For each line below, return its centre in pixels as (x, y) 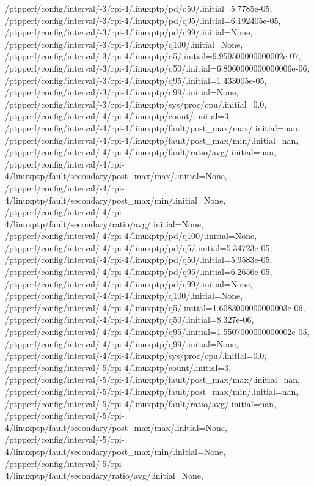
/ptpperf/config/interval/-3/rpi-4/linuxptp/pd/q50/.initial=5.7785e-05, (139, 8)
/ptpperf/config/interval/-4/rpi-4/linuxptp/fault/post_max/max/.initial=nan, (152, 127)
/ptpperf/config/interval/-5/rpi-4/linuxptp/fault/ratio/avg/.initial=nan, (141, 403)
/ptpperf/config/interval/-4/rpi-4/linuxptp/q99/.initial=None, (122, 343)
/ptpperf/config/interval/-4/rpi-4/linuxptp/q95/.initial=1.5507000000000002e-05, (157, 332)
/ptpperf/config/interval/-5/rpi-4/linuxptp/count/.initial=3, (118, 367)
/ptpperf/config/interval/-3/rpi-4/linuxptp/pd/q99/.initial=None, (129, 32)
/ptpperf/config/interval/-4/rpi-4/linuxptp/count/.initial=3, (118, 116)
